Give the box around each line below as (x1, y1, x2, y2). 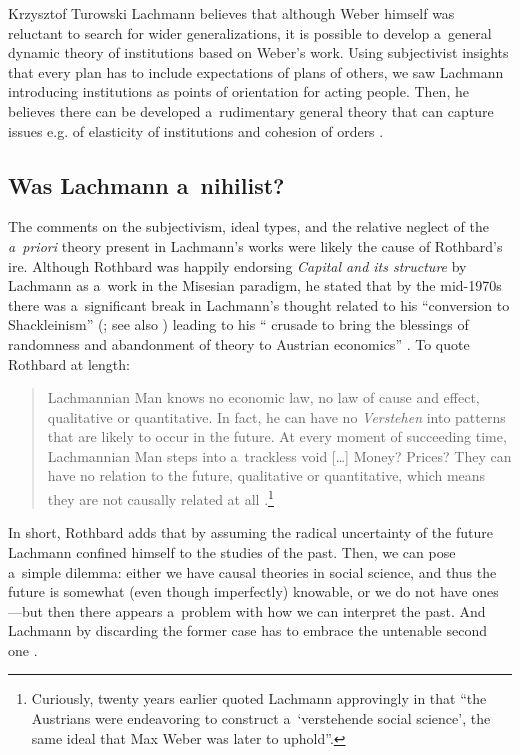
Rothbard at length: (8, 353, 130, 374)
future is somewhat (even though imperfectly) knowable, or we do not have (8, 581, 468, 602)
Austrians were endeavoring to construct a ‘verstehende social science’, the (31, 708, 491, 729)
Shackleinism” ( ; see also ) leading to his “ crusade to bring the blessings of (8, 314, 469, 335)
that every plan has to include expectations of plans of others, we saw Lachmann (8, 61, 504, 82)
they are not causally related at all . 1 (47, 486, 274, 509)
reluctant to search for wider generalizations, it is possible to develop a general (8, 22, 492, 43)
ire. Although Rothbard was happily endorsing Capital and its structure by (8, 255, 467, 276)
